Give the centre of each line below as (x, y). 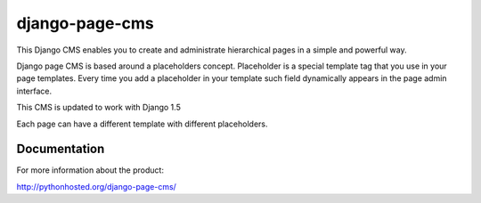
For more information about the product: (90, 170)
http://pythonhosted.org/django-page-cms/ (97, 186)
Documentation (61, 149)
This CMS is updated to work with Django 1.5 (99, 108)
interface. (34, 91)
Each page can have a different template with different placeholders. (142, 124)
